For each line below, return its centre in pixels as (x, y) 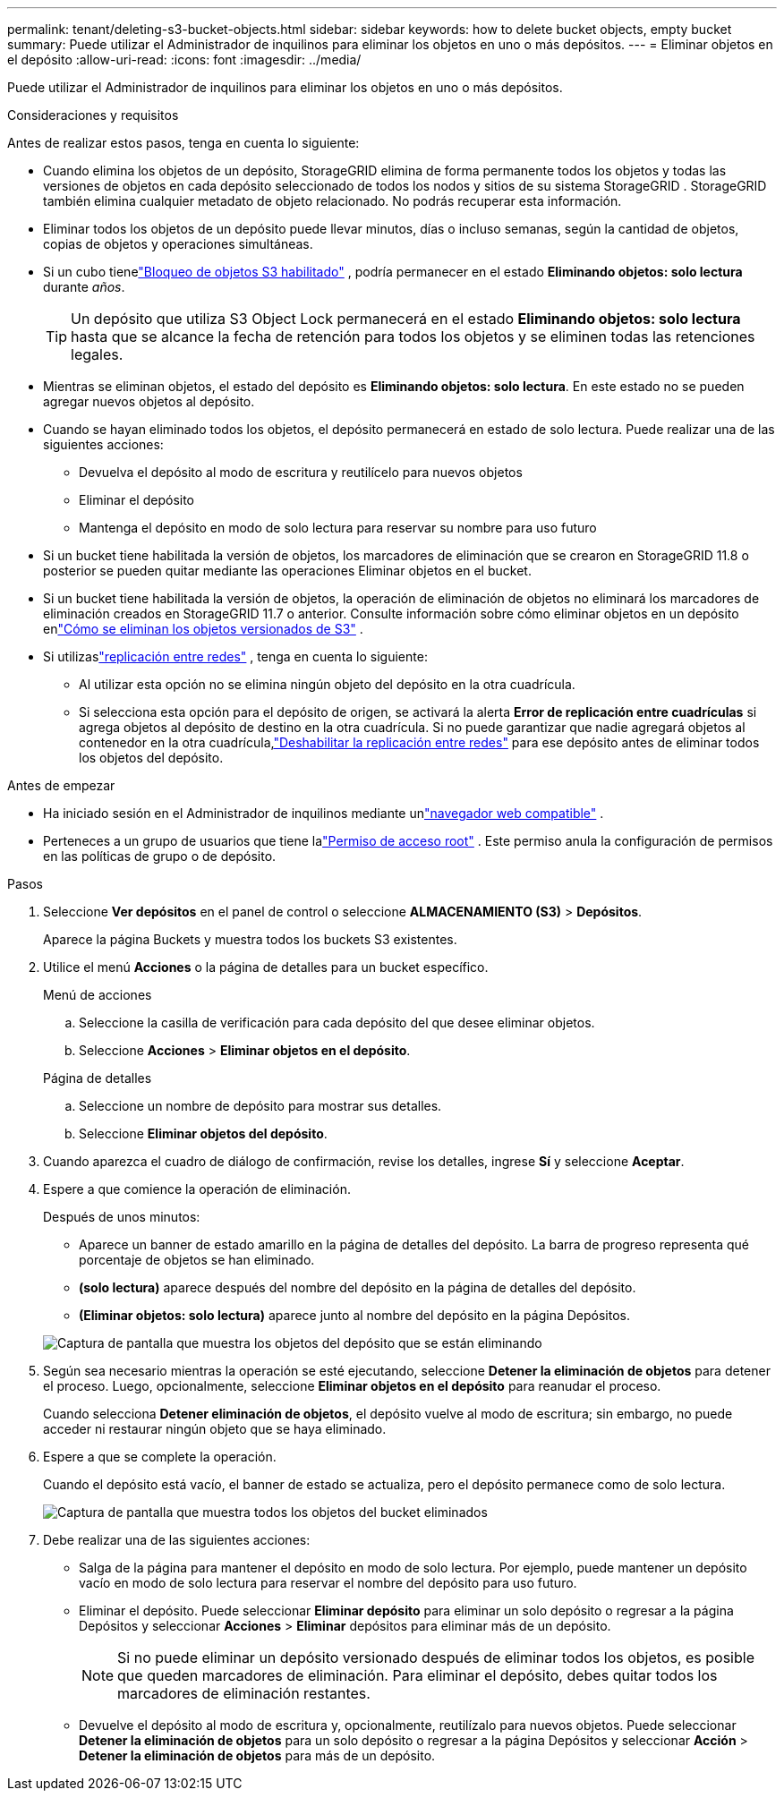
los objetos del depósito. (151, 758)
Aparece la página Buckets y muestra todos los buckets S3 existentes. (250, 939)
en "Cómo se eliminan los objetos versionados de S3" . (203, 629)
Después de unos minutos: (122, 1217)
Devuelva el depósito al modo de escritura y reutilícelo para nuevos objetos (301, 472)
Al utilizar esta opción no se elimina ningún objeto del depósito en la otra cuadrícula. (327, 684)
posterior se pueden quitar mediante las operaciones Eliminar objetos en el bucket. (287, 571)
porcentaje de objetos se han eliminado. (197, 1260)
